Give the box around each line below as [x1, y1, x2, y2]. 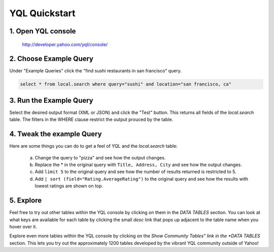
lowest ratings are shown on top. [35, 183, 104, 189]
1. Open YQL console [9, 27, 76, 35]
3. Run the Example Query [9, 96, 93, 105]
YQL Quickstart [9, 8, 76, 19]
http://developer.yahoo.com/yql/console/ [22, 41, 108, 48]
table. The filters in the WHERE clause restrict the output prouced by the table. [9, 116, 174, 122]
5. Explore [9, 196, 42, 205]
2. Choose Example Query [9, 55, 94, 63]
